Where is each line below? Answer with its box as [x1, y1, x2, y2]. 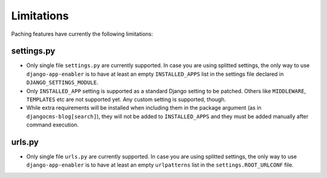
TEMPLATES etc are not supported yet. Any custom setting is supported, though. [26, 96, 226, 103]
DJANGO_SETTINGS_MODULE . [26, 79, 99, 86]
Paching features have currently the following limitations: [11, 30, 153, 38]
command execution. [26, 121, 79, 128]
